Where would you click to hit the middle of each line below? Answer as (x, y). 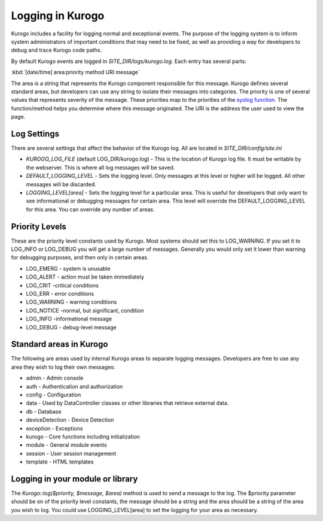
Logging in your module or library (74, 479)
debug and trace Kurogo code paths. (57, 50)
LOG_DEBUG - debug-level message (71, 327)
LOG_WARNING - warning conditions (71, 302)
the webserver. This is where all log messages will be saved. (100, 167)
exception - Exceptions (54, 428)
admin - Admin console (55, 378)
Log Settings (35, 134)
